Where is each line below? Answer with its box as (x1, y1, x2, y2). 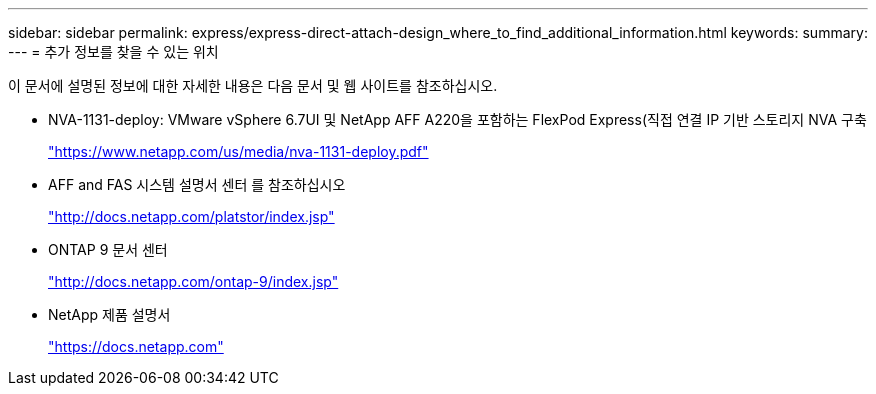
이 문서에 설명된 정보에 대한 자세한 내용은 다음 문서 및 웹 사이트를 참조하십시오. (8, 77, 498, 94)
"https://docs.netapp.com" (48, 338, 224, 355)
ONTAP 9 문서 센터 (48, 241, 168, 258)
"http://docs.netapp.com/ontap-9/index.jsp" (48, 273, 339, 290)
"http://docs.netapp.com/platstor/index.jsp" (48, 208, 335, 225)
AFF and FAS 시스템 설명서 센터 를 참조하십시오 (48, 176, 346, 193)
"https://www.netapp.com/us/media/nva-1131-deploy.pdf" (48, 143, 429, 160)
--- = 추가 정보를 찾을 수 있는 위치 (8, 43, 219, 60)
